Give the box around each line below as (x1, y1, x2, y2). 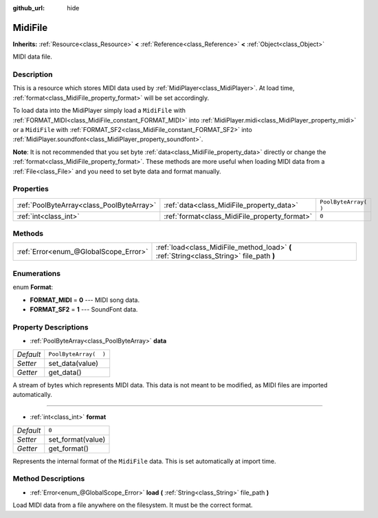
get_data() (48, 367, 82, 377)
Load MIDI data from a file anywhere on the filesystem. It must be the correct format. (12, 501, 254, 509)
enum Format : (12, 283, 54, 292)
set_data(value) (48, 358, 99, 368)
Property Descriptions (12, 322, 89, 332)
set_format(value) (48, 434, 106, 444)
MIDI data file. (12, 52, 53, 61)
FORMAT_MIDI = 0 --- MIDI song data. (30, 296, 140, 304)
